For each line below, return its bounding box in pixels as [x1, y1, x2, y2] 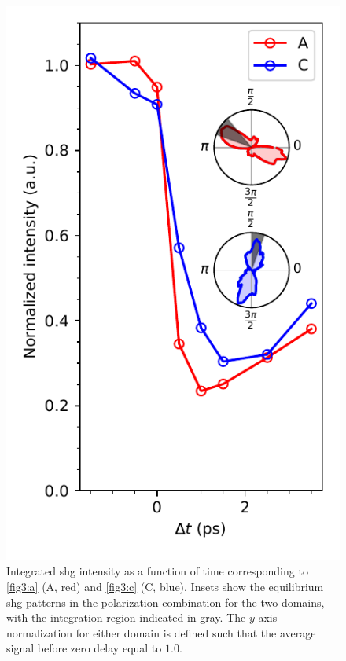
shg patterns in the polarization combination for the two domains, [6, 593, 325, 610]
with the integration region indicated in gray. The [6, 609, 246, 626]
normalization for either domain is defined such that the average [6, 624, 316, 641]
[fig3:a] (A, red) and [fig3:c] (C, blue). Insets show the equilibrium [6, 578, 324, 594]
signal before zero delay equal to [6, 640, 162, 656]
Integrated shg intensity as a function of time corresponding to [6, 563, 308, 579]
